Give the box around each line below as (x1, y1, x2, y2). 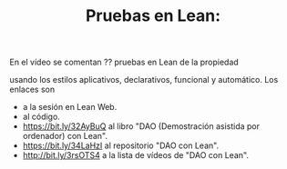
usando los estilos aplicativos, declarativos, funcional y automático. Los (9, 75, 279, 85)
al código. (22, 111, 61, 123)
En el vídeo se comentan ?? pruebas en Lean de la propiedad (9, 56, 239, 68)
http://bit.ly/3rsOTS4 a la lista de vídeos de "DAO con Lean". (22, 150, 249, 161)
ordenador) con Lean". (22, 131, 108, 142)
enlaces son (9, 84, 56, 95)
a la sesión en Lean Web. (22, 102, 118, 113)
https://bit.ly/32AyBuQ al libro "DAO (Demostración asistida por (22, 121, 261, 132)
